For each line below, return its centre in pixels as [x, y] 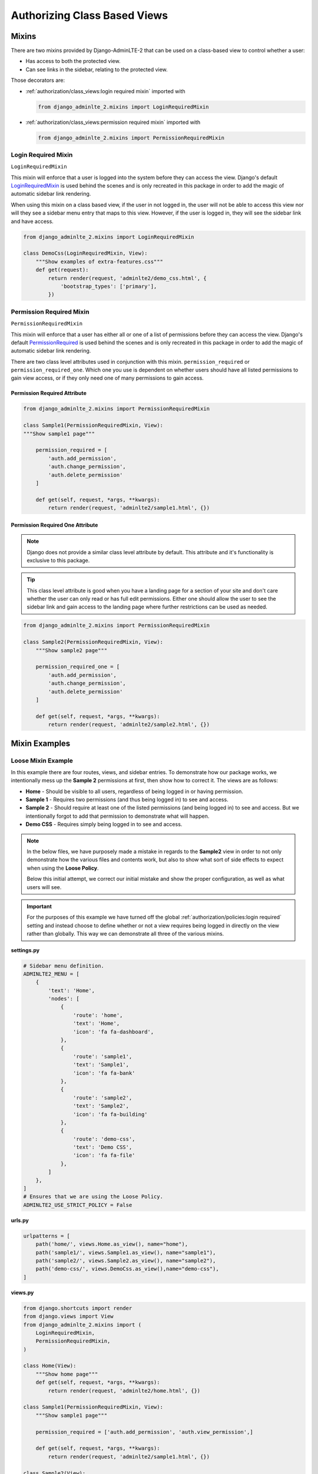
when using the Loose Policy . [63, 868]
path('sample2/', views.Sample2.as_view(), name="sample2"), [126, 1261]
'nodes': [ [64, 999]
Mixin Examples [41, 743]
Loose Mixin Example [42, 761]
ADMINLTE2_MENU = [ [51, 974]
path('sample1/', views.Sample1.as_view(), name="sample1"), [126, 1252]
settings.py [25, 950]
